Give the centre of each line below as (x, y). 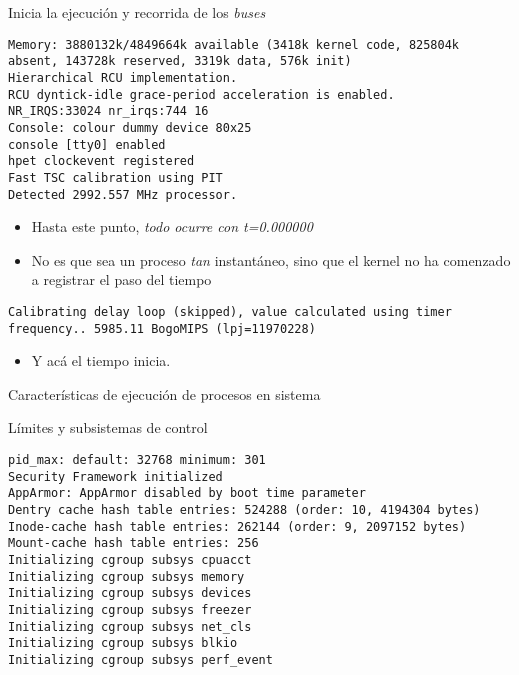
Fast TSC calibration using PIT (115, 177)
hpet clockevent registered (101, 161)
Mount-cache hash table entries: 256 (133, 543)
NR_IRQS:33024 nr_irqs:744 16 (108, 111)
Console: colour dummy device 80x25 (130, 127)
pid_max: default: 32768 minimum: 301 (137, 460)
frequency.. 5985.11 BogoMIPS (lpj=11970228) (162, 328)
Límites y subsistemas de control (108, 427)
